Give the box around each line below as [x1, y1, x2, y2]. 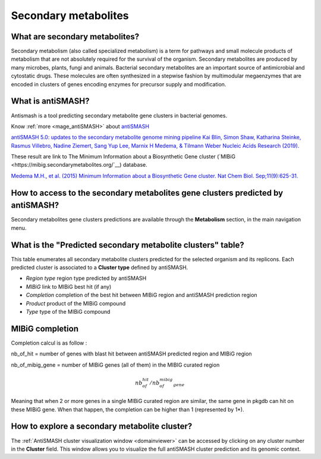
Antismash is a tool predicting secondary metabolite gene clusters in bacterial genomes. [11, 112, 228, 119]
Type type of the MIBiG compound [26, 308, 111, 316]
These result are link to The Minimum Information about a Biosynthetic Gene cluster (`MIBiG [11, 153, 236, 160]
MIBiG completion [11, 323, 78, 333]
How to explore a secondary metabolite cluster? [11, 421, 193, 432]
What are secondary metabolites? [11, 32, 140, 42]
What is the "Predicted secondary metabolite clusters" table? [11, 240, 245, 250]
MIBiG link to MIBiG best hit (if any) [26, 283, 112, 290]
